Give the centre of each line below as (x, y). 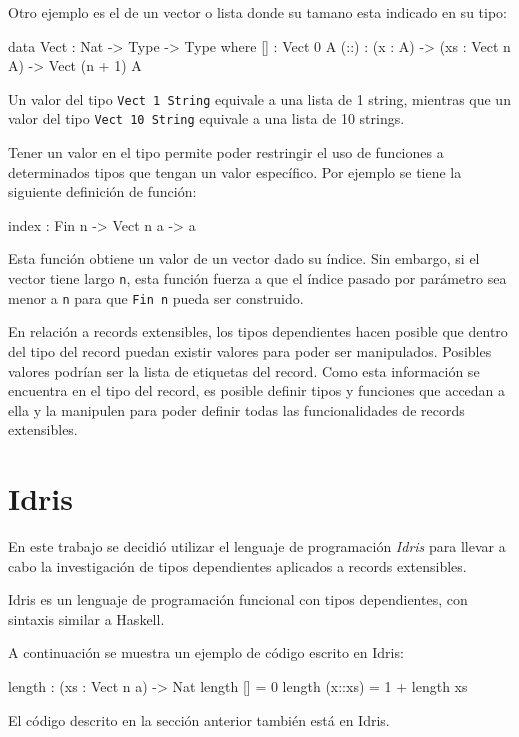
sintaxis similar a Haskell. (86, 618)
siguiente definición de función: (102, 191)
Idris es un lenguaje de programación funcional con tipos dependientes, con (238, 599)
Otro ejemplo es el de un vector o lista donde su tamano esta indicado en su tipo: (257, 12)
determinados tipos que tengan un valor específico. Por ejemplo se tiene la (235, 171)
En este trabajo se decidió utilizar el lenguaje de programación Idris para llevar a (257, 546)
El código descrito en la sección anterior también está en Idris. (199, 719)
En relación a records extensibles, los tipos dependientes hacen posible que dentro (258, 331)
